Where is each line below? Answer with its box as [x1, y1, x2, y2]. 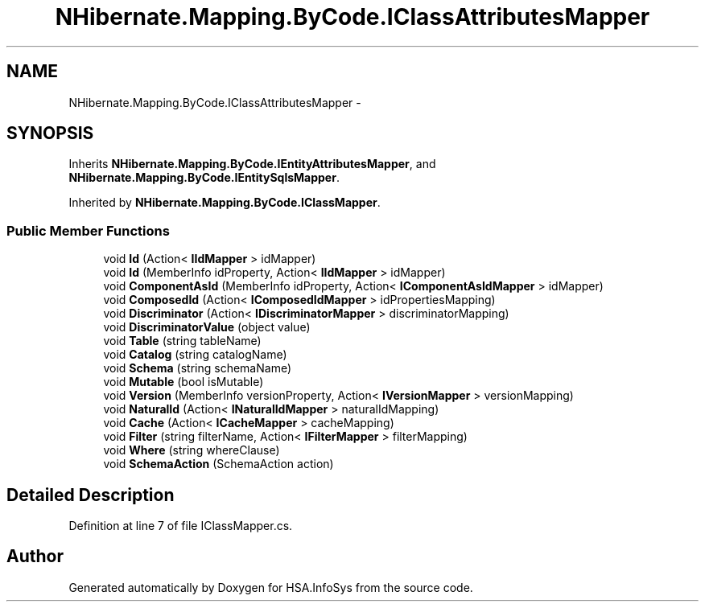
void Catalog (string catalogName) [103, 347, 287, 362]
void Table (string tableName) [103, 334, 262, 348]
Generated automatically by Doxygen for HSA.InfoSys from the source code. [68, 580, 473, 594]
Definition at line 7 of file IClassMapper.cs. [68, 519, 293, 533]
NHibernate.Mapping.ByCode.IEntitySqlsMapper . [68, 170, 340, 185]
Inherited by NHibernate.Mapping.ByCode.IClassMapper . [68, 195, 381, 210]
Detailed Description [6, 484, 175, 505]
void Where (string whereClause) [103, 443, 280, 458]
